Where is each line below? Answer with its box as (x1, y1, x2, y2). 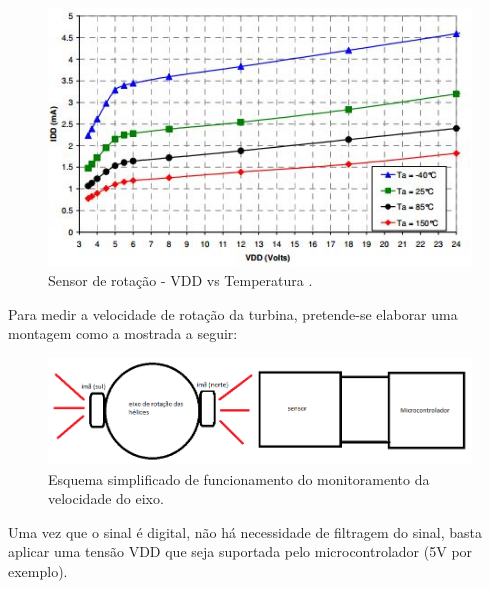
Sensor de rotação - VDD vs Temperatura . (48, 269, 313, 290)
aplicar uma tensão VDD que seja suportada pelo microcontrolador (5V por (8, 541, 473, 562)
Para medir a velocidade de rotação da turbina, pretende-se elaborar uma (8, 303, 458, 324)
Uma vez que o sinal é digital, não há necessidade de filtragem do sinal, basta (8, 521, 483, 542)
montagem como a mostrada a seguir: (8, 323, 238, 344)
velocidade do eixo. (48, 488, 164, 509)
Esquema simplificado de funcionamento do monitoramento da (48, 468, 430, 489)
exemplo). (8, 560, 68, 581)
